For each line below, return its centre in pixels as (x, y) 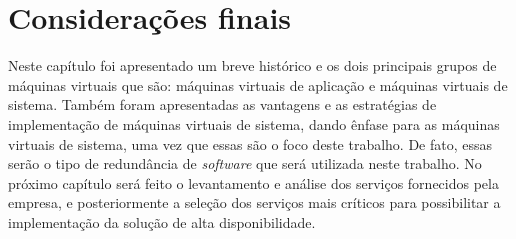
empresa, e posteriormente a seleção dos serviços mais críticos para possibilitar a (254, 202)
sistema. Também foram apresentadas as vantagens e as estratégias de (222, 104)
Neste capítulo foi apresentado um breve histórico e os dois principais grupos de (252, 65)
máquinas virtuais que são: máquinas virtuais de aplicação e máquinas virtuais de (258, 84)
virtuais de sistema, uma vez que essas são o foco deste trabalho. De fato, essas (250, 143)
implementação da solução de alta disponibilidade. (162, 221)
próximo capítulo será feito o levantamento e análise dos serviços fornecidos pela (253, 182)
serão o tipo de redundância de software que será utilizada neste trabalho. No (245, 163)
